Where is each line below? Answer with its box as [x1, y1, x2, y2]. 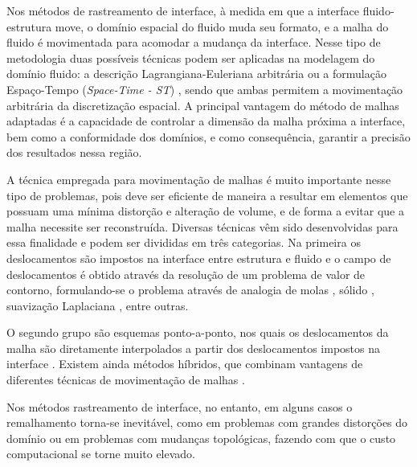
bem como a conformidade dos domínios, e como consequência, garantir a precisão [6, 128, 411, 145]
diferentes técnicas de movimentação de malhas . [6, 371, 245, 388]
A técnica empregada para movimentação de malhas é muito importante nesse [6, 170, 391, 187]
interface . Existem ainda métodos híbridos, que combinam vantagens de [6, 355, 363, 372]
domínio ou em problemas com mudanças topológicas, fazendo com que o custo [6, 429, 396, 446]
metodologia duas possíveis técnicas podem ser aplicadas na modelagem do [6, 49, 375, 66]
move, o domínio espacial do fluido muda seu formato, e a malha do [55, 18, 389, 35]
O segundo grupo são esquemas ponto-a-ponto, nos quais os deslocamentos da [6, 324, 389, 341]
